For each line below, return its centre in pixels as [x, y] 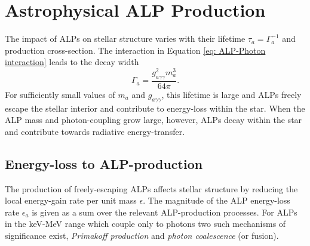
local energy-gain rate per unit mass [71, 200]
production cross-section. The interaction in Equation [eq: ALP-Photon [135, 50]
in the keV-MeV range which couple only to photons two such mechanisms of [145, 224]
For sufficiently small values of [60, 94]
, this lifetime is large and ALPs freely [231, 94]
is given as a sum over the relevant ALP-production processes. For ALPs [165, 212]
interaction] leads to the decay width [72, 62]
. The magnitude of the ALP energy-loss [217, 200]
